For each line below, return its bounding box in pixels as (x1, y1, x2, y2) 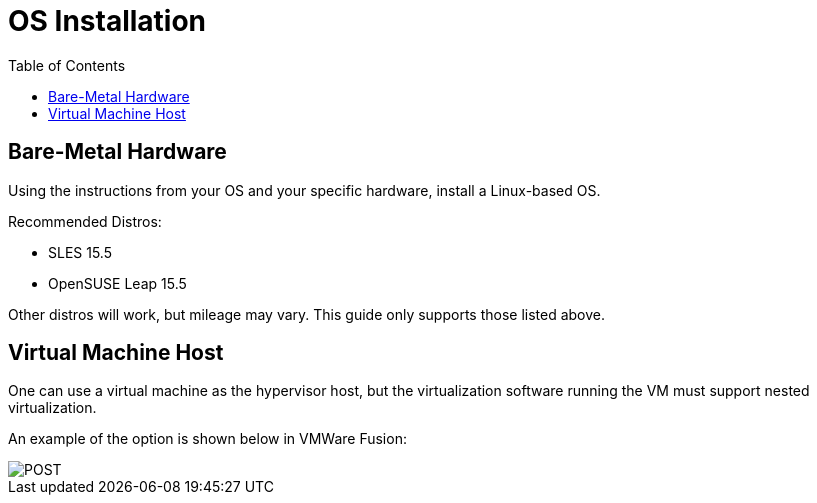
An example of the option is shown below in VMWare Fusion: (8, 430, 407, 448)
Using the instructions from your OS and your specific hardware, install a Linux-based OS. (8, 181, 601, 199)
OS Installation (8, 4, 207, 38)
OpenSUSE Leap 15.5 (48, 274, 187, 292)
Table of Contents (8, 56, 126, 74)
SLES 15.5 (48, 243, 112, 261)
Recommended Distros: (8, 212, 162, 230)
